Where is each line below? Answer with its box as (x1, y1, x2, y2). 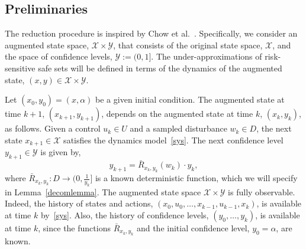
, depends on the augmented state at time (101, 107, 253, 120)
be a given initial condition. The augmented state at (95, 93, 285, 106)
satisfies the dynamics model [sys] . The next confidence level (63, 133, 284, 146)
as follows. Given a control (5, 122, 101, 135)
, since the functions (38, 222, 111, 234)
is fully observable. (228, 185, 295, 198)
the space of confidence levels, (5, 50, 112, 63)
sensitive (5, 61, 36, 74)
